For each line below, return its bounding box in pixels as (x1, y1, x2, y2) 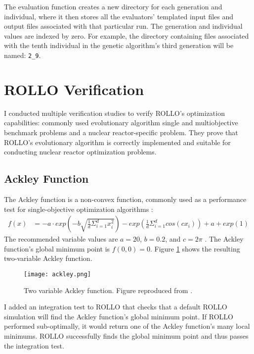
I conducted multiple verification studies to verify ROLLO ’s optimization (4, 107, 225, 118)
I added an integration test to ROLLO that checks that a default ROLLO (4, 302, 227, 312)
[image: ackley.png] (24, 270, 91, 278)
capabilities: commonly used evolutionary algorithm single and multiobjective (4, 117, 238, 128)
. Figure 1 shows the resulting (150, 243, 240, 253)
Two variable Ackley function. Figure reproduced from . (24, 285, 193, 295)
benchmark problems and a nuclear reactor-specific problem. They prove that (4, 127, 238, 137)
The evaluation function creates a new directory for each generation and (4, 1, 222, 11)
